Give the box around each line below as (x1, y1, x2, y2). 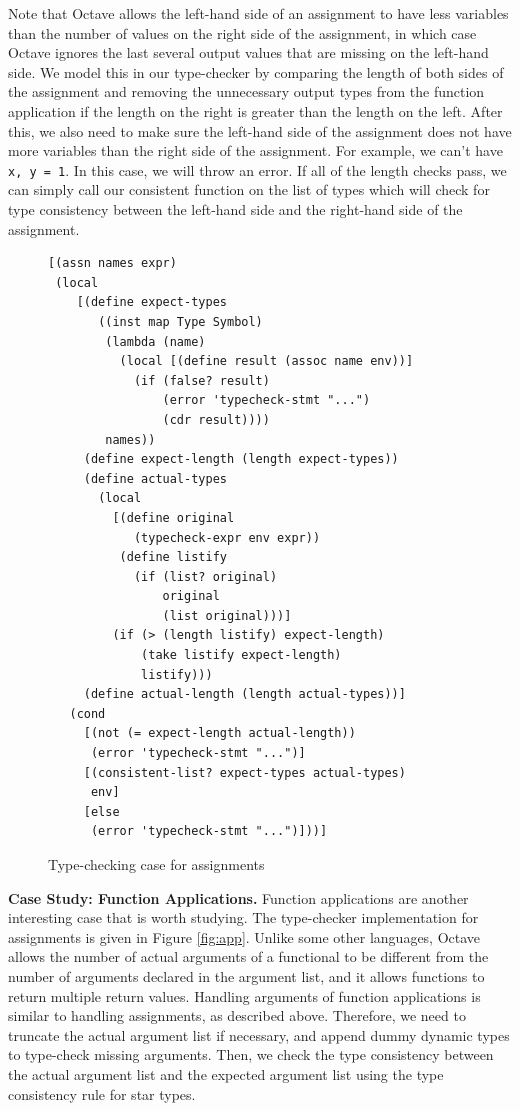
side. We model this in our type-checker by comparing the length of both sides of (8, 61, 504, 82)
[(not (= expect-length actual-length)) (83, 726, 356, 741)
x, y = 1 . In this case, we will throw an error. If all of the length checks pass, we (8, 159, 507, 180)
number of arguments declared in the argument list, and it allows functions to (8, 965, 485, 986)
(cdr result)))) (162, 412, 270, 427)
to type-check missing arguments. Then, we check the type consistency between (8, 1044, 494, 1065)
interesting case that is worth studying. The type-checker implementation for (8, 907, 479, 928)
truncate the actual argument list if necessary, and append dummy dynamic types (8, 1024, 510, 1045)
